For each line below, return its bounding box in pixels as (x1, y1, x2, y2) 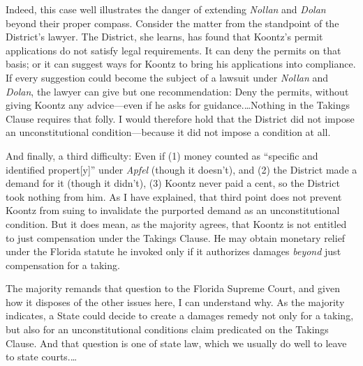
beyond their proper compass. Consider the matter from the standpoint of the (6, 15, 339, 30)
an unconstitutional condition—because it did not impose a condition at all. (6, 125, 331, 139)
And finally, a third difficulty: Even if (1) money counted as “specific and (6, 148, 318, 162)
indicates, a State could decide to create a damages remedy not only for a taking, (6, 308, 354, 323)
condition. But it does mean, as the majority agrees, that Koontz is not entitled (6, 216, 347, 231)
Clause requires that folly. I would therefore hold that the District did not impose (6, 111, 355, 125)
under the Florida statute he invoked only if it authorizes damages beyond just (6, 244, 341, 259)
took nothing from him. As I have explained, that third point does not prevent (6, 189, 342, 204)
